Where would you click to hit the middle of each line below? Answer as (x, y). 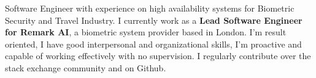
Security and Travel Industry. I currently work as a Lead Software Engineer (154, 20)
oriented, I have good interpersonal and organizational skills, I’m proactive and (153, 44)
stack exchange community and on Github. (86, 67)
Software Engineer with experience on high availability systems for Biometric (150, 8)
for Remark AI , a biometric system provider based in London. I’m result (146, 32)
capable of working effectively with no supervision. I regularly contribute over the (158, 56)
